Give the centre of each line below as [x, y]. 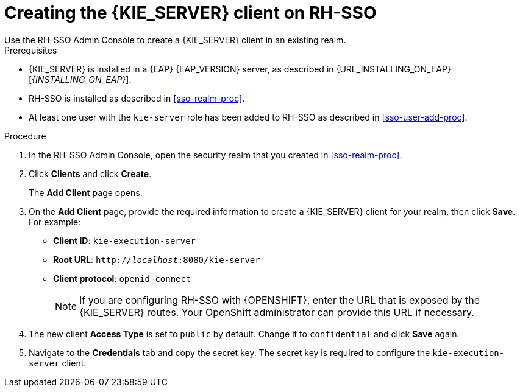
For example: [55, 222]
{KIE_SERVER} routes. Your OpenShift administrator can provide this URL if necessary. [277, 312]
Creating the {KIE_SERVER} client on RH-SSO [191, 13]
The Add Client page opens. [86, 192]
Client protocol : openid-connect [122, 278]
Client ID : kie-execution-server [125, 240]
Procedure [25, 136]
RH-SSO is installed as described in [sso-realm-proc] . [137, 98]
